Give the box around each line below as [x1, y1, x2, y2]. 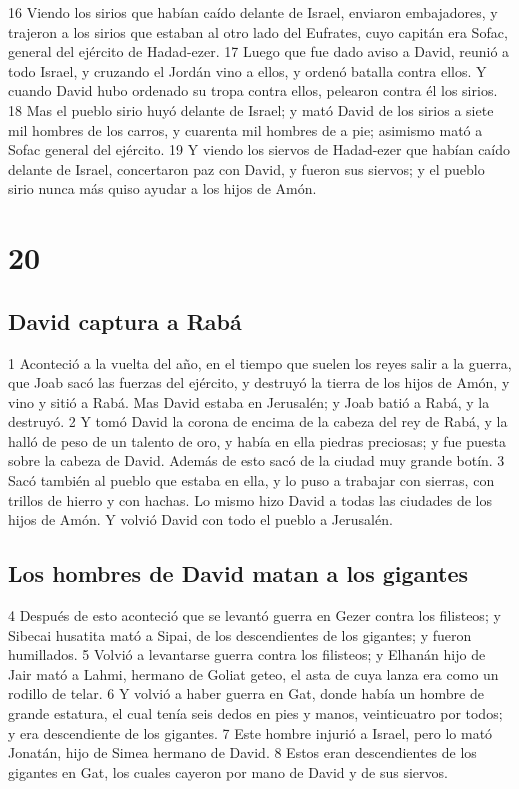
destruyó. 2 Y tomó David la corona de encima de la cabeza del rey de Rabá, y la [8, 411, 508, 432]
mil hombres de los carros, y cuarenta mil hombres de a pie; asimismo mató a [8, 119, 483, 140]
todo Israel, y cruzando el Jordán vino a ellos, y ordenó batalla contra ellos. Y [8, 60, 487, 81]
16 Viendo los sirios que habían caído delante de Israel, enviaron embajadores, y [8, 2, 498, 22]
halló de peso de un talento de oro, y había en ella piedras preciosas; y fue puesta [8, 430, 506, 451]
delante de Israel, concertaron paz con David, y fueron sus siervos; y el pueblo [8, 158, 485, 179]
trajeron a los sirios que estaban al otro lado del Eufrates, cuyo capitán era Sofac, [8, 21, 508, 42]
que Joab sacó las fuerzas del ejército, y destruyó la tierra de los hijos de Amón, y [8, 372, 510, 393]
